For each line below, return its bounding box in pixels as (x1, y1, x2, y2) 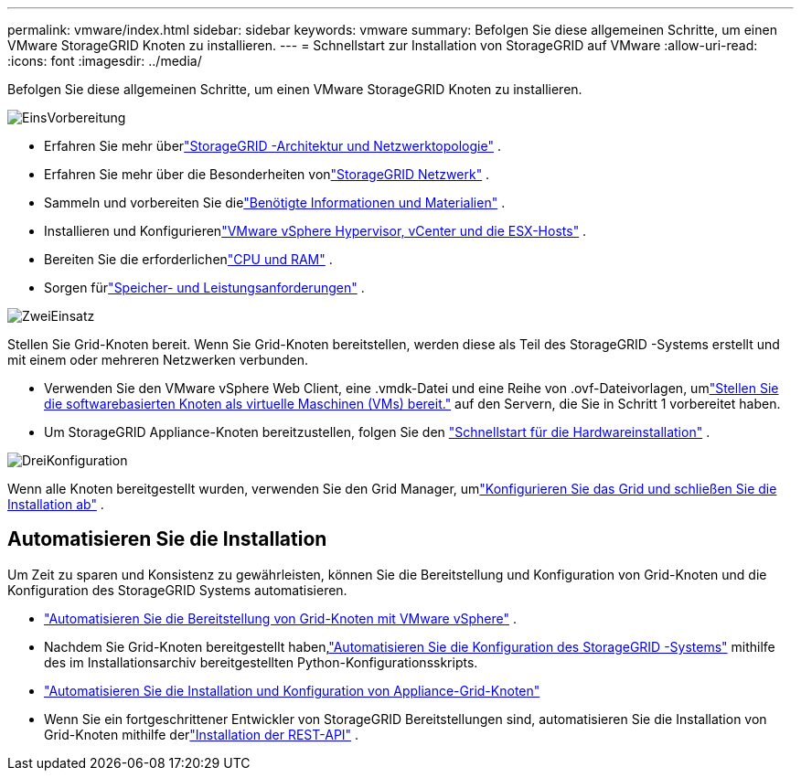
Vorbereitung (47, 110, 126, 125)
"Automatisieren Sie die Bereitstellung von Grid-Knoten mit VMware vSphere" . (44, 610, 518, 626)
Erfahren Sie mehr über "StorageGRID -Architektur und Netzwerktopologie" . (44, 138, 501, 154)
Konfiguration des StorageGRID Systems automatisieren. (7, 581, 347, 598)
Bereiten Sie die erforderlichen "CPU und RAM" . (44, 251, 333, 267)
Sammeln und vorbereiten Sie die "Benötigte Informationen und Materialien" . (44, 195, 506, 210)
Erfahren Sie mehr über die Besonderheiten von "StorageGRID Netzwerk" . (44, 166, 490, 182)
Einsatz (50, 308, 95, 324)
